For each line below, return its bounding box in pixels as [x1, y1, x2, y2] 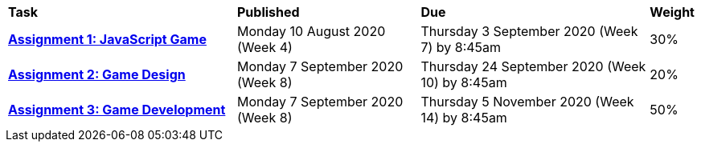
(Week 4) [237, 39, 293, 55]
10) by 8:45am [420, 74, 507, 90]
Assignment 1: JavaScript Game [8, 31, 207, 47]
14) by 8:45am [420, 110, 507, 126]
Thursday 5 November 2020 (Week [420, 94, 634, 110]
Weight [650, 4, 695, 20]
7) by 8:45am [420, 39, 502, 55]
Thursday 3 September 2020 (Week [420, 23, 638, 39]
